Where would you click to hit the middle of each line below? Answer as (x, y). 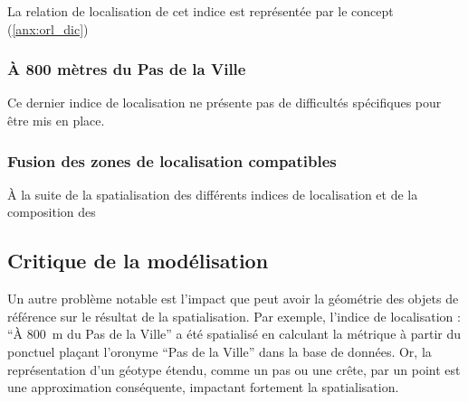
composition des (52, 212)
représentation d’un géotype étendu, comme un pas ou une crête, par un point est (234, 369)
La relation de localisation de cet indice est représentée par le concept (201, 11)
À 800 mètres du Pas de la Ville (127, 69)
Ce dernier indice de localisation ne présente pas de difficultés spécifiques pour (224, 103)
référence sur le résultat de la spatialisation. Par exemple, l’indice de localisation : (234, 316)
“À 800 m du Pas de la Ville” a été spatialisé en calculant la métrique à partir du (234, 334)
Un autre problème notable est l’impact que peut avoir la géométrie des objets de (233, 299)
